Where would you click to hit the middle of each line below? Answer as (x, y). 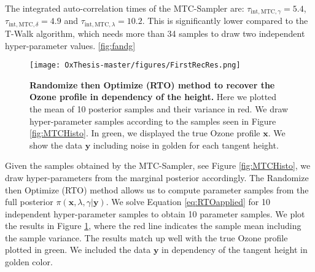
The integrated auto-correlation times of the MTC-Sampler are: (125, 8)
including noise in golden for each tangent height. (186, 145)
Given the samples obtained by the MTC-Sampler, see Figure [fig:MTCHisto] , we (158, 165)
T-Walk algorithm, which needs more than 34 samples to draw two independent (155, 33)
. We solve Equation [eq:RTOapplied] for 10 (188, 202)
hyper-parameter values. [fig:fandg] (70, 45)
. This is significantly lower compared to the (225, 21)
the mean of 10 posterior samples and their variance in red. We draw (159, 108)
